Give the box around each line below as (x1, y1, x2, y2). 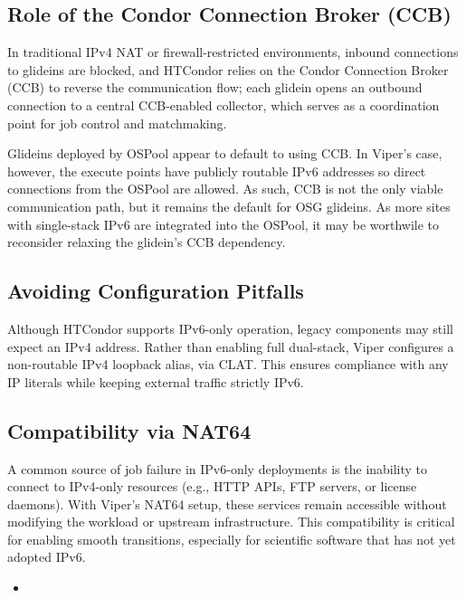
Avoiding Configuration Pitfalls (7, 277, 304, 305)
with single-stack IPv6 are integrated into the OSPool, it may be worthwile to (7, 214, 440, 233)
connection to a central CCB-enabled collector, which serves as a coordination (7, 95, 440, 114)
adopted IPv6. (7, 547, 86, 566)
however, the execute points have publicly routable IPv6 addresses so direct (7, 161, 426, 180)
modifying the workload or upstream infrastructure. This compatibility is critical (7, 512, 455, 531)
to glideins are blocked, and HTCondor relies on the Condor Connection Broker (7, 60, 449, 79)
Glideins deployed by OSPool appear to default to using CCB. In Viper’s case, (7, 144, 442, 163)
